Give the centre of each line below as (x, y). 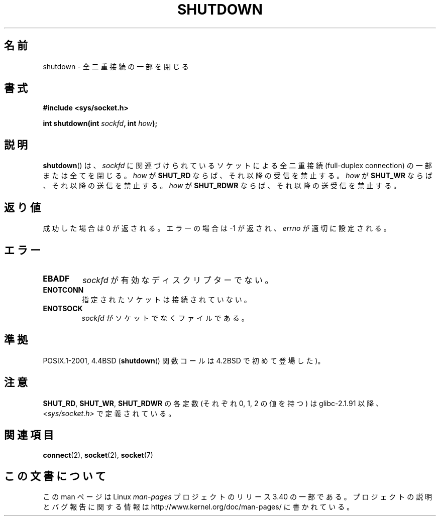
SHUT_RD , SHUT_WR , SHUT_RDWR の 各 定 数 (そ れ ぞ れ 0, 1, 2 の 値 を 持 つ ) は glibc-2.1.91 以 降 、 (213, 403)
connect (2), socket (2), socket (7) (98, 455)
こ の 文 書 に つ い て (55, 476)
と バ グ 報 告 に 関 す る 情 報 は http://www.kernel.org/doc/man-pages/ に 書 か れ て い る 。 (198, 507)
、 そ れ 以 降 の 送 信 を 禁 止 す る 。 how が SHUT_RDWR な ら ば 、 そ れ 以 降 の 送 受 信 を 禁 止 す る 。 (222, 186)
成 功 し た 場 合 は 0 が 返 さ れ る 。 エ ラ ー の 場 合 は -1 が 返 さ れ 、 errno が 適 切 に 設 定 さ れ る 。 (217, 228)
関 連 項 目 (29, 435)
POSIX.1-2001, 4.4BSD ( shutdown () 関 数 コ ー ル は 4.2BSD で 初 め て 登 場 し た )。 (184, 360)
